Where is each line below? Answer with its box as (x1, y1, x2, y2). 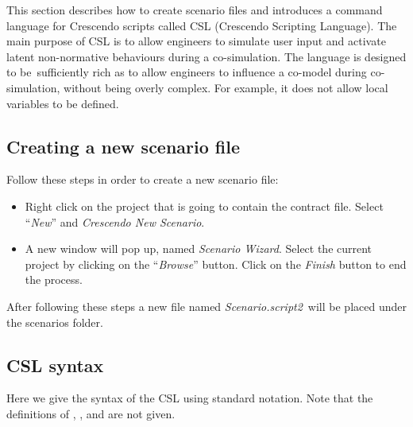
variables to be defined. (6, 95, 119, 111)
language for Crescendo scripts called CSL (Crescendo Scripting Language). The (6, 17, 397, 33)
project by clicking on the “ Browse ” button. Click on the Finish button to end (25, 255, 407, 272)
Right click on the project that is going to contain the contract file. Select (25, 197, 384, 214)
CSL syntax (6, 352, 104, 377)
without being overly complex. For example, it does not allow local (64, 79, 388, 95)
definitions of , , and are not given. (6, 405, 176, 421)
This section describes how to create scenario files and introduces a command (6, 2, 383, 17)
